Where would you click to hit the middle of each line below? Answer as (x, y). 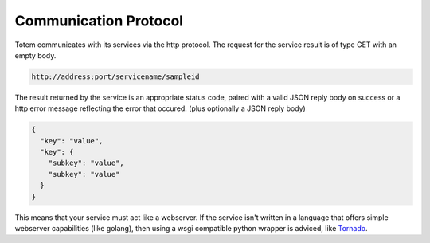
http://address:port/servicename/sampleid (115, 76)
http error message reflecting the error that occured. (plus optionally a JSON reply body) (160, 108)
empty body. (35, 55)
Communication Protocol (99, 21)
